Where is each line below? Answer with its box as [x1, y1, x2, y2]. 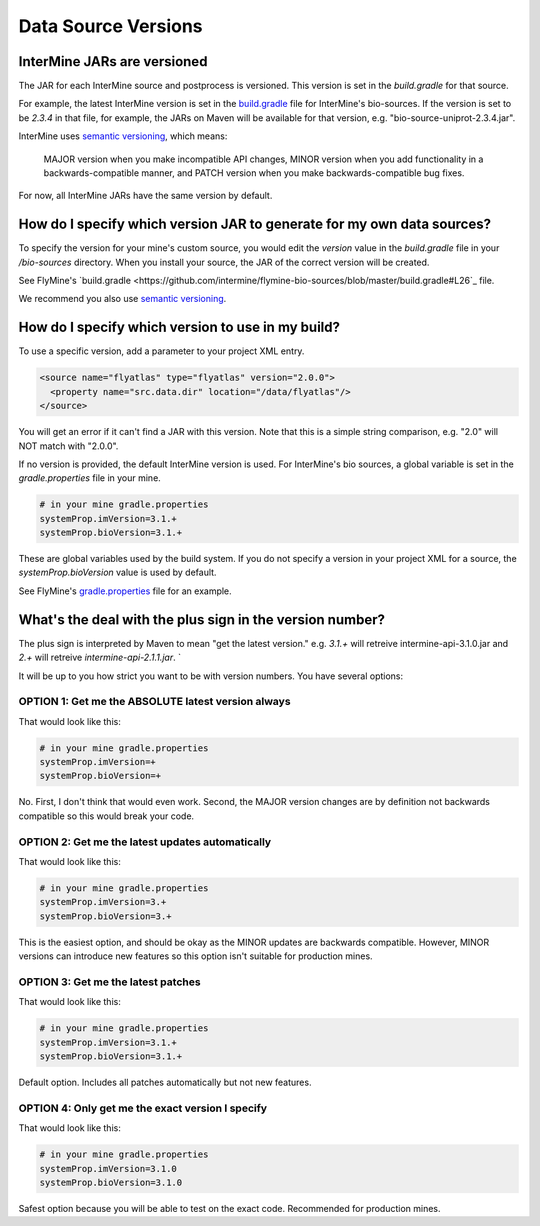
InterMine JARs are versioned [18, 53, 208, 70]
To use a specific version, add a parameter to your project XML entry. [18, 345, 305, 357]
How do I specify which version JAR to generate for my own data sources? [18, 216, 492, 233]
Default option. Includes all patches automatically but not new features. [18, 1076, 312, 1088]
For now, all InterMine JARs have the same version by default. [18, 190, 273, 202]
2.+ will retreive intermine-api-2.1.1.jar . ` [18, 651, 182, 664]
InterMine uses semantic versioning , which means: [18, 130, 228, 142]
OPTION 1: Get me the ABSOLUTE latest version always [18, 695, 291, 709]
